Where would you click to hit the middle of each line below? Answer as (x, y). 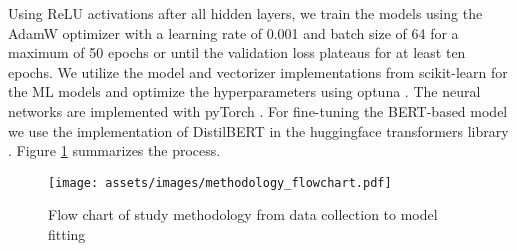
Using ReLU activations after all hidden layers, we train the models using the (245, 13)
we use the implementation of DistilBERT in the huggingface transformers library (258, 130)
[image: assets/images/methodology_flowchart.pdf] (220, 182)
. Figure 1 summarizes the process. (114, 150)
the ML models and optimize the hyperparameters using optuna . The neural (244, 91)
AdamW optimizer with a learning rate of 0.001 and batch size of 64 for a (233, 32)
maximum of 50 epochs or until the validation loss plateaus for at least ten (237, 52)
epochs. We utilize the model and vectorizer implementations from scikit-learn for (258, 71)
